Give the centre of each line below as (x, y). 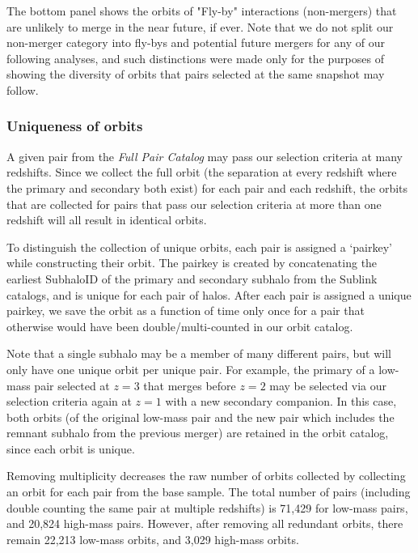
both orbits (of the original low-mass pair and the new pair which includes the (201, 417)
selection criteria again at (69, 401)
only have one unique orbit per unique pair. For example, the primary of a (191, 369)
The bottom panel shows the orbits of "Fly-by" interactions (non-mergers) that (202, 11)
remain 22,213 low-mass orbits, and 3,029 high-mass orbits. (153, 539)
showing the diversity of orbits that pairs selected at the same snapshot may (196, 74)
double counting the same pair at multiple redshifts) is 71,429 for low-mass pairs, (207, 507)
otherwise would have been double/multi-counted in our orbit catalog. (180, 326)
